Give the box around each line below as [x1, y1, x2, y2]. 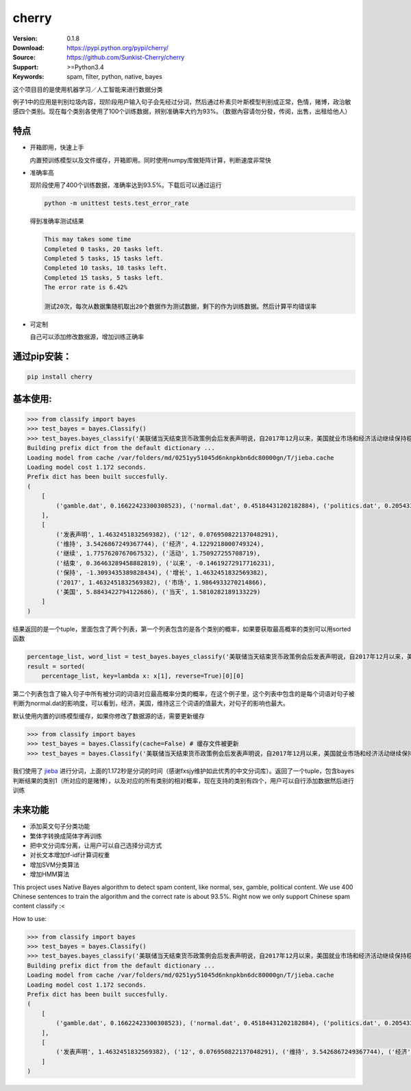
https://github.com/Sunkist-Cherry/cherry [66, 53, 185, 62]
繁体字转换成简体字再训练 [29, 832, 102, 840]
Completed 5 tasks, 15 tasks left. [44, 254, 164, 263]
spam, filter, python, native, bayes [66, 73, 162, 81]
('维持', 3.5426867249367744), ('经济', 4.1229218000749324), [55, 540, 264, 548]
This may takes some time [44, 235, 132, 243]
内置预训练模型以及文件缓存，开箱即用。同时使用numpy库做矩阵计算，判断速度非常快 [29, 156, 271, 164]
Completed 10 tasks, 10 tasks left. [44, 264, 168, 272]
